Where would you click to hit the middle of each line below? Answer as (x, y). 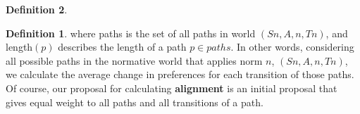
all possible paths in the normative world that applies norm (134, 60)
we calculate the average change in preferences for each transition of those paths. (180, 74)
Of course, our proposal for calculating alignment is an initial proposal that (172, 88)
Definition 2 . (37, 9)
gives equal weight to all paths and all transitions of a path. (135, 102)
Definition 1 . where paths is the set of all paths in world (131, 33)
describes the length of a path (122, 47)
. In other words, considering (292, 47)
